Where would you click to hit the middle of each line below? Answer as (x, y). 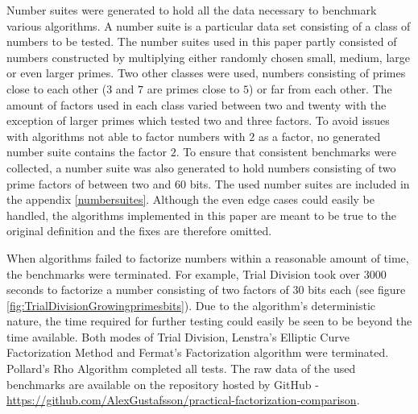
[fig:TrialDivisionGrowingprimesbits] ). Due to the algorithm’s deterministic (191, 305)
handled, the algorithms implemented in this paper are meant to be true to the (202, 215)
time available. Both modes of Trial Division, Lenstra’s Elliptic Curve (178, 336)
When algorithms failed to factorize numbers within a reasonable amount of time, (208, 257)
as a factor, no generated (319, 136)
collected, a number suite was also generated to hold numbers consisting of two (201, 167)
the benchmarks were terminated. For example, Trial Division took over (184, 273)
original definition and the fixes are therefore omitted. (139, 231)
